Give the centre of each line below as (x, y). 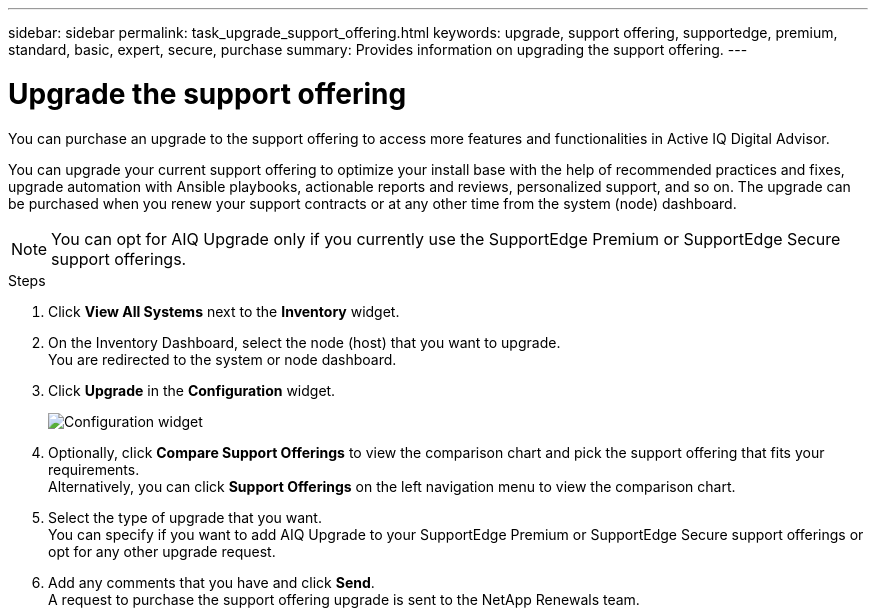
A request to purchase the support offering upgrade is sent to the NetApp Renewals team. (344, 599)
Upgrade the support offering (207, 93)
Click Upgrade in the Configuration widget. (192, 390)
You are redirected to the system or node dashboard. (222, 359)
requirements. (94, 469)
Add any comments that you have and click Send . (211, 582)
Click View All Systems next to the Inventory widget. (224, 311)
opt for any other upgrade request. (162, 551)
